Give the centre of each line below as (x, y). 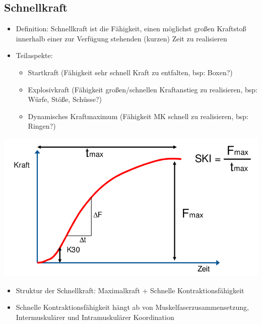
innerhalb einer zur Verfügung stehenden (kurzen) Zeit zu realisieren (121, 38)
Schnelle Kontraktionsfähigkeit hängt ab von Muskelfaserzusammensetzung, (132, 307)
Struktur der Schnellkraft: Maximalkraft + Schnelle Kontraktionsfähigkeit (130, 290)
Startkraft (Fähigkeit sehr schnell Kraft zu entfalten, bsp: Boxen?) (130, 72)
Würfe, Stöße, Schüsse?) (65, 99)
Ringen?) (42, 126)
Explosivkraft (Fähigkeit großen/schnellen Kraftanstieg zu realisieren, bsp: (143, 89)
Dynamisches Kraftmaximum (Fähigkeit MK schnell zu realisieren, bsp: (138, 116)
